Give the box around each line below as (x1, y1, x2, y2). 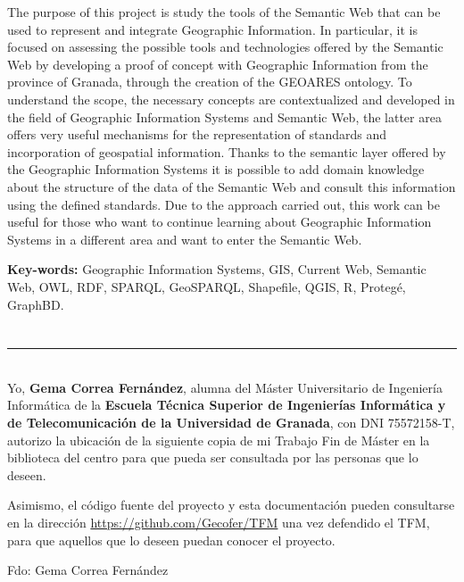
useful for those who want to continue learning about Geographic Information (7, 212, 432, 231)
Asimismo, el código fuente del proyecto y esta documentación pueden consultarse (7, 495, 455, 514)
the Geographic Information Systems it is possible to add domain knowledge (7, 160, 425, 179)
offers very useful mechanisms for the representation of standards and (7, 125, 387, 144)
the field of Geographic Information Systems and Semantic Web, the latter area (7, 107, 442, 126)
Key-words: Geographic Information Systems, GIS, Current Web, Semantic (7, 260, 427, 279)
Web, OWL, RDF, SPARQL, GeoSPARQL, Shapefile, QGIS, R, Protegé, (7, 277, 406, 295)
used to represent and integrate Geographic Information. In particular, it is (7, 20, 418, 38)
